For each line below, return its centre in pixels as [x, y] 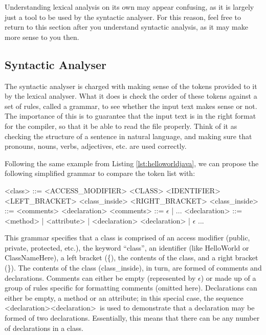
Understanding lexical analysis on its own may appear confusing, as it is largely [129, 7]
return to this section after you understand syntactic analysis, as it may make [126, 27]
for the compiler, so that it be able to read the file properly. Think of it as [121, 126]
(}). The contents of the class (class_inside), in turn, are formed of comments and [133, 268]
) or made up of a [228, 277]
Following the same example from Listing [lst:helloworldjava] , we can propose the [132, 163]
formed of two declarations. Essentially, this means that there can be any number [132, 318]
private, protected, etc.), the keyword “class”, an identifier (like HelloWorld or [127, 247]
